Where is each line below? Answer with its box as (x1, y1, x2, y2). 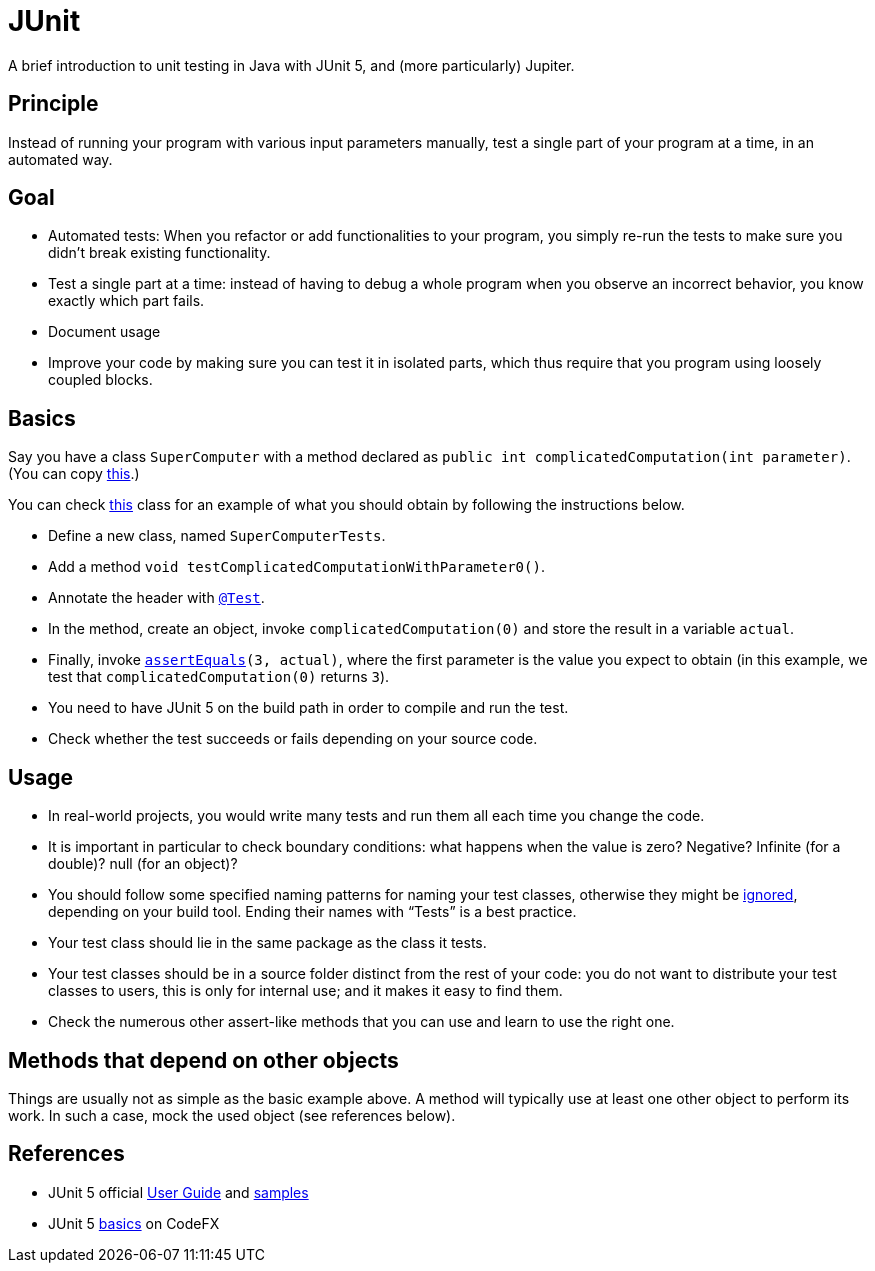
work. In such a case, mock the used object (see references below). (8, 1106, 456, 1124)
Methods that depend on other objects (8, 1047, 399, 1073)
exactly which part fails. (48, 292, 205, 310)
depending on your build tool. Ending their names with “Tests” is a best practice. (48, 903, 577, 921)
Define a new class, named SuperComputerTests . (48, 527, 386, 545)
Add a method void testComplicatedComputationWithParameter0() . (48, 558, 545, 576)
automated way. (8, 150, 113, 168)
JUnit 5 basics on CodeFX (48, 1214, 220, 1232)
